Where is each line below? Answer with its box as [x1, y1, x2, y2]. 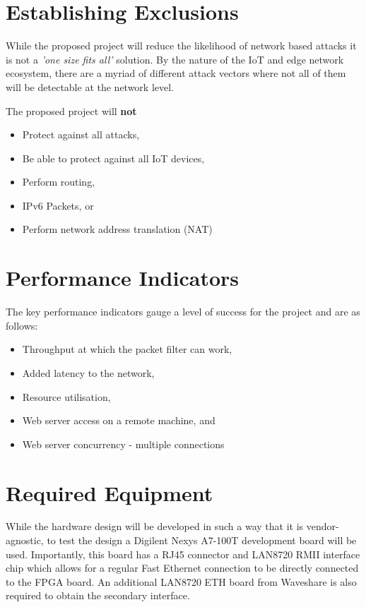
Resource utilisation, [22, 389, 111, 404]
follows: [6, 318, 38, 332]
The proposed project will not [6, 103, 137, 118]
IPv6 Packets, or [22, 198, 94, 212]
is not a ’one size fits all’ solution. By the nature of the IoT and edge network [6, 52, 344, 66]
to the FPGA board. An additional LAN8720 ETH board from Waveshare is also [6, 574, 357, 589]
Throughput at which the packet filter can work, [22, 342, 232, 356]
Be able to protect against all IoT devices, [22, 150, 205, 165]
